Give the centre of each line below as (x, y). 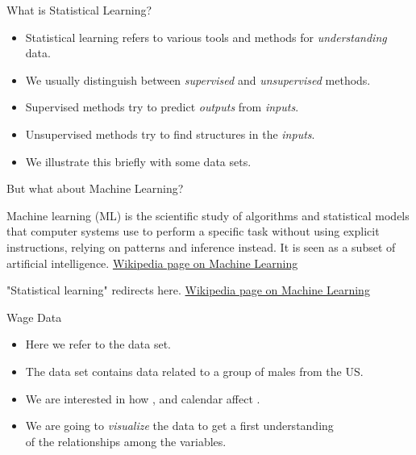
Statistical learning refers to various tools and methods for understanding (206, 37)
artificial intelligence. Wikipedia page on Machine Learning (152, 263)
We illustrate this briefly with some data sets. (138, 161)
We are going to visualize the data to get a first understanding (179, 426)
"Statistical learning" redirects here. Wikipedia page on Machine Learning (188, 290)
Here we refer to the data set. (98, 344)
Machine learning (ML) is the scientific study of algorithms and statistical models (208, 215)
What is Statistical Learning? (79, 10)
